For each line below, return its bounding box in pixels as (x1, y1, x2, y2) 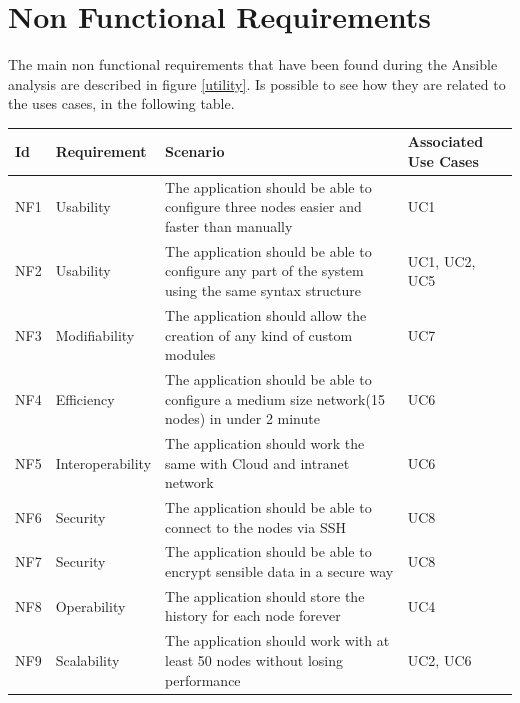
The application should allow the (165, 304, 367, 325)
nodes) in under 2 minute (165, 408, 320, 429)
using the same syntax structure (165, 280, 362, 301)
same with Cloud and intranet (165, 452, 350, 473)
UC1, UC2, (407, 250, 476, 271)
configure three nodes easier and (165, 196, 362, 217)
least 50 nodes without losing (165, 649, 344, 670)
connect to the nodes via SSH (165, 516, 346, 537)
